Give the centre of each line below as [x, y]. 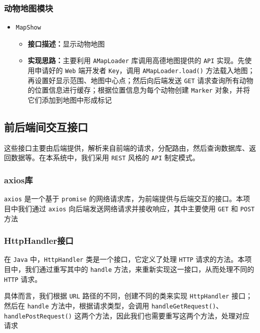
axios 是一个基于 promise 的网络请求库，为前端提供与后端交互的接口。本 [123, 199]
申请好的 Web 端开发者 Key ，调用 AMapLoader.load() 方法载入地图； [145, 70]
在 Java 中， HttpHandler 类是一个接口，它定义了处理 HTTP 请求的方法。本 [124, 259]
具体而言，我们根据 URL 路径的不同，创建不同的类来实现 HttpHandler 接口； [128, 296]
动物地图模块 [29, 8]
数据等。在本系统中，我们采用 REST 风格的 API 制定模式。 [105, 157]
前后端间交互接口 [46, 127]
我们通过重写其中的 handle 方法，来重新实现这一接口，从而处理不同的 [139, 269]
